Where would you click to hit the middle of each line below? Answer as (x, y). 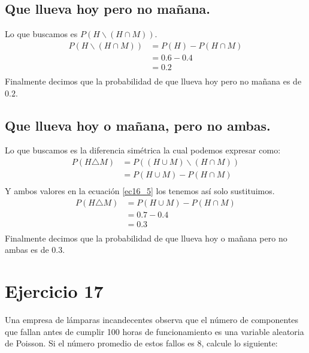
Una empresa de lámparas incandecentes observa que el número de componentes (152, 320)
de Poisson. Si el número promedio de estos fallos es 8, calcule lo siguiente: (141, 343)
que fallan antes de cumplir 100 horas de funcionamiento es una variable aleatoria (154, 331)
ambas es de (27, 250)
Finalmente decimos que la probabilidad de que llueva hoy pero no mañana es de (153, 81)
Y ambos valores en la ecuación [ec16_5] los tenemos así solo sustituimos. (140, 191)
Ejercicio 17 (54, 291)
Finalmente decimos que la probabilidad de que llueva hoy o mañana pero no (146, 238)
